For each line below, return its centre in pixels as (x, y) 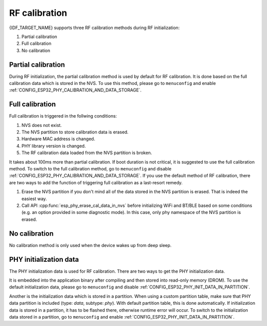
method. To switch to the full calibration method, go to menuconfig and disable (90, 169)
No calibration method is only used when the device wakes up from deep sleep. (90, 245)
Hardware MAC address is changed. (58, 139)
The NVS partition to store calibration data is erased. (75, 132)
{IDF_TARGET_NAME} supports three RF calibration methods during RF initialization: (94, 28)
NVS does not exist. (42, 125)
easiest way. (34, 199)
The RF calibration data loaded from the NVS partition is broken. (87, 153)
